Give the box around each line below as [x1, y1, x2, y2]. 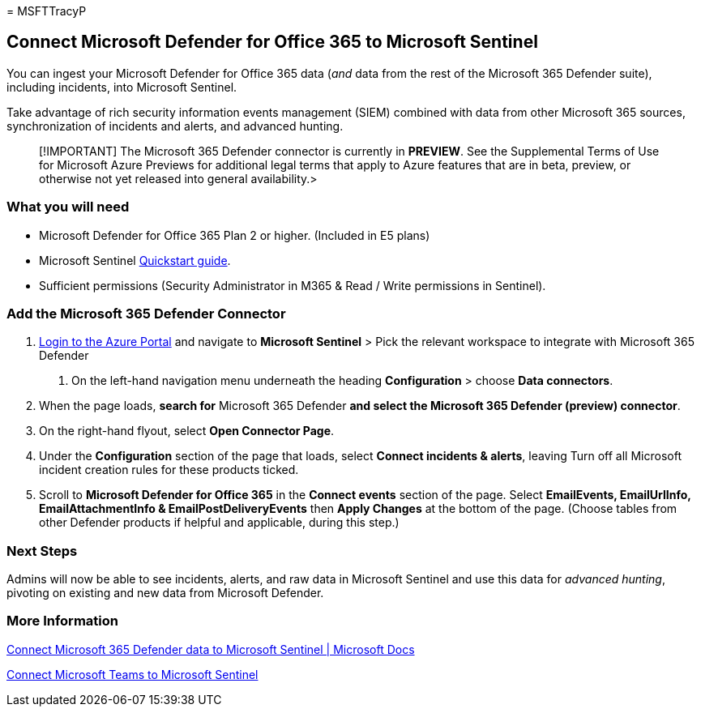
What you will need [6, 199, 130, 216]
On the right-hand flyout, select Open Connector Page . [39, 424, 335, 438]
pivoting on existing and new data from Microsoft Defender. [6, 586, 324, 600]
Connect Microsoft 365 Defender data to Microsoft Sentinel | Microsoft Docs [6, 642, 415, 656]
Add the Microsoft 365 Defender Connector [6, 305, 286, 322]
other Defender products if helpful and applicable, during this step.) [39, 515, 400, 530]
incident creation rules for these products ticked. [39, 463, 299, 477]
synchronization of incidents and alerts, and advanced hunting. [6, 118, 344, 133]
